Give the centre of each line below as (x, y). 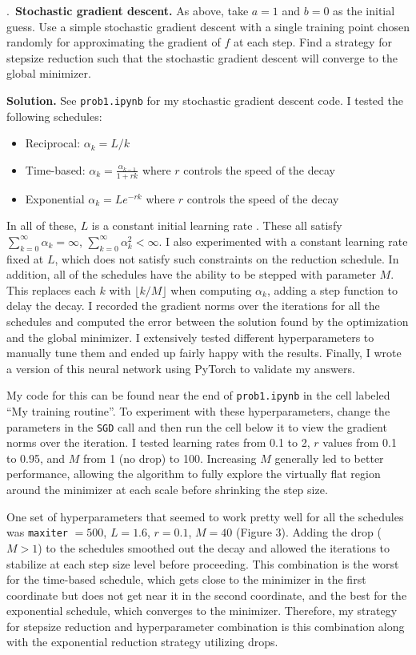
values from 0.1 (360, 442)
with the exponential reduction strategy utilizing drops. (142, 642)
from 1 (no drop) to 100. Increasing (170, 458)
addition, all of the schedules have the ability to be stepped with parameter (191, 274)
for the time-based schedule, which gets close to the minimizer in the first (186, 579)
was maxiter (38, 532)
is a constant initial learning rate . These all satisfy (217, 225)
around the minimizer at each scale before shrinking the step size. (167, 490)
